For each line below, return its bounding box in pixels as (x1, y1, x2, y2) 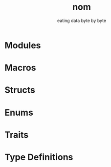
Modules (4, 40, 41, 51)
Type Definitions (4, 151, 73, 163)
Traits (4, 129, 29, 140)
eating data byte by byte (57, 18, 106, 23)
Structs (4, 84, 35, 96)
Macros (4, 63, 36, 73)
